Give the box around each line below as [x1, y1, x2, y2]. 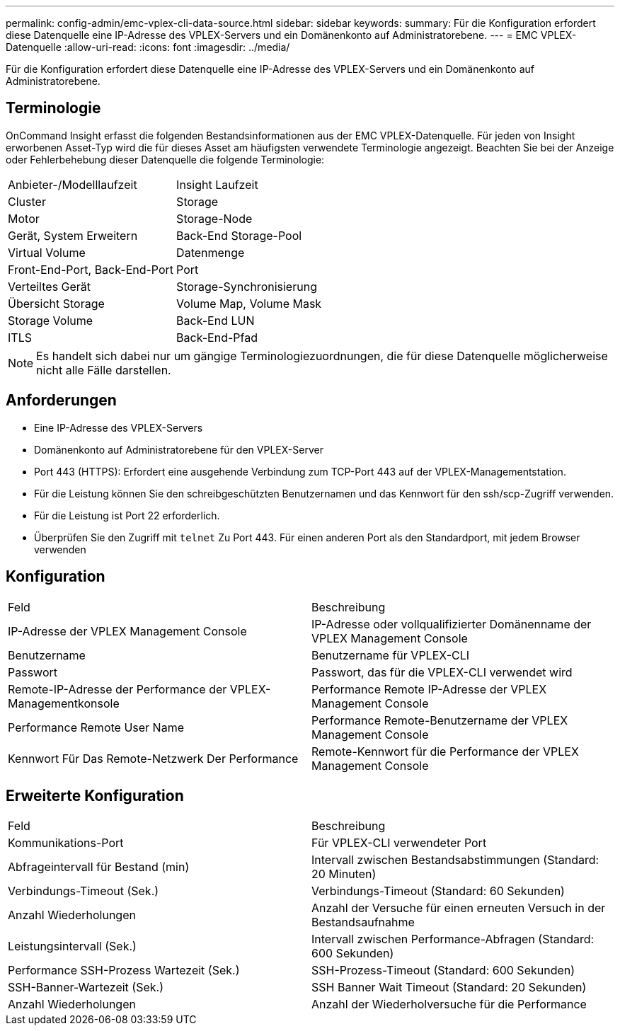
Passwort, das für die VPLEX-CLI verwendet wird [311, 664, 573, 679]
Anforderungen [6, 391, 117, 410]
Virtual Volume [8, 245, 86, 260]
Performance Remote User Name [8, 720, 184, 735]
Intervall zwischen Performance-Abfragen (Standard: [311, 932, 595, 947]
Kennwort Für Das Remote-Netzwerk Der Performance [8, 751, 299, 766]
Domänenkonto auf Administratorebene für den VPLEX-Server [34, 443, 323, 456]
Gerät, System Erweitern [8, 228, 138, 243]
